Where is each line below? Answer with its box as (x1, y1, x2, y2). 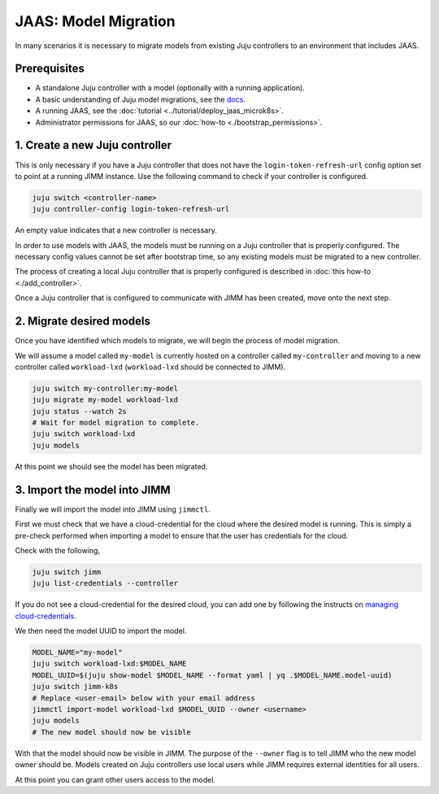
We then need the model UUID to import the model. (15, 626, 187, 636)
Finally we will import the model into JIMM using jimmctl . (15, 504, 211, 514)
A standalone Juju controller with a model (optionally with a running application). (35, 83, 305, 93)
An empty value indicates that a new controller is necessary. (15, 225, 217, 235)
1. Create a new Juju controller (15, 138, 172, 152)
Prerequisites (15, 62, 85, 76)
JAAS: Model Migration (15, 12, 176, 30)
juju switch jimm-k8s (32, 682, 119, 691)
